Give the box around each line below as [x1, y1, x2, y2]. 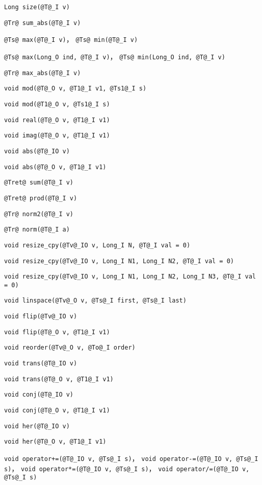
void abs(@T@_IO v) [4, 147, 70, 155]
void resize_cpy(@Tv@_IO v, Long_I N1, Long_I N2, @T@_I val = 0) [4, 257, 234, 265]
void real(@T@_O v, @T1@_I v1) [4, 116, 110, 124]
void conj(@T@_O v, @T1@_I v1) [4, 407, 110, 414]
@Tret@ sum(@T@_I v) [4, 179, 74, 187]
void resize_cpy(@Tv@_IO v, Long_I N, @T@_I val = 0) [4, 241, 191, 249]
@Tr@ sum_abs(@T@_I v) [4, 19, 81, 27]
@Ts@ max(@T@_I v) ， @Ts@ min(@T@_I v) [4, 34, 138, 44]
